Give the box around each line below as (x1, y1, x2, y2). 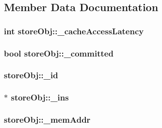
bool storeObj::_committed (4, 47, 113, 59)
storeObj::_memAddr (4, 114, 91, 126)
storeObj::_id (4, 69, 58, 81)
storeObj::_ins (11, 91, 69, 103)
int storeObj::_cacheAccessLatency (4, 25, 144, 37)
